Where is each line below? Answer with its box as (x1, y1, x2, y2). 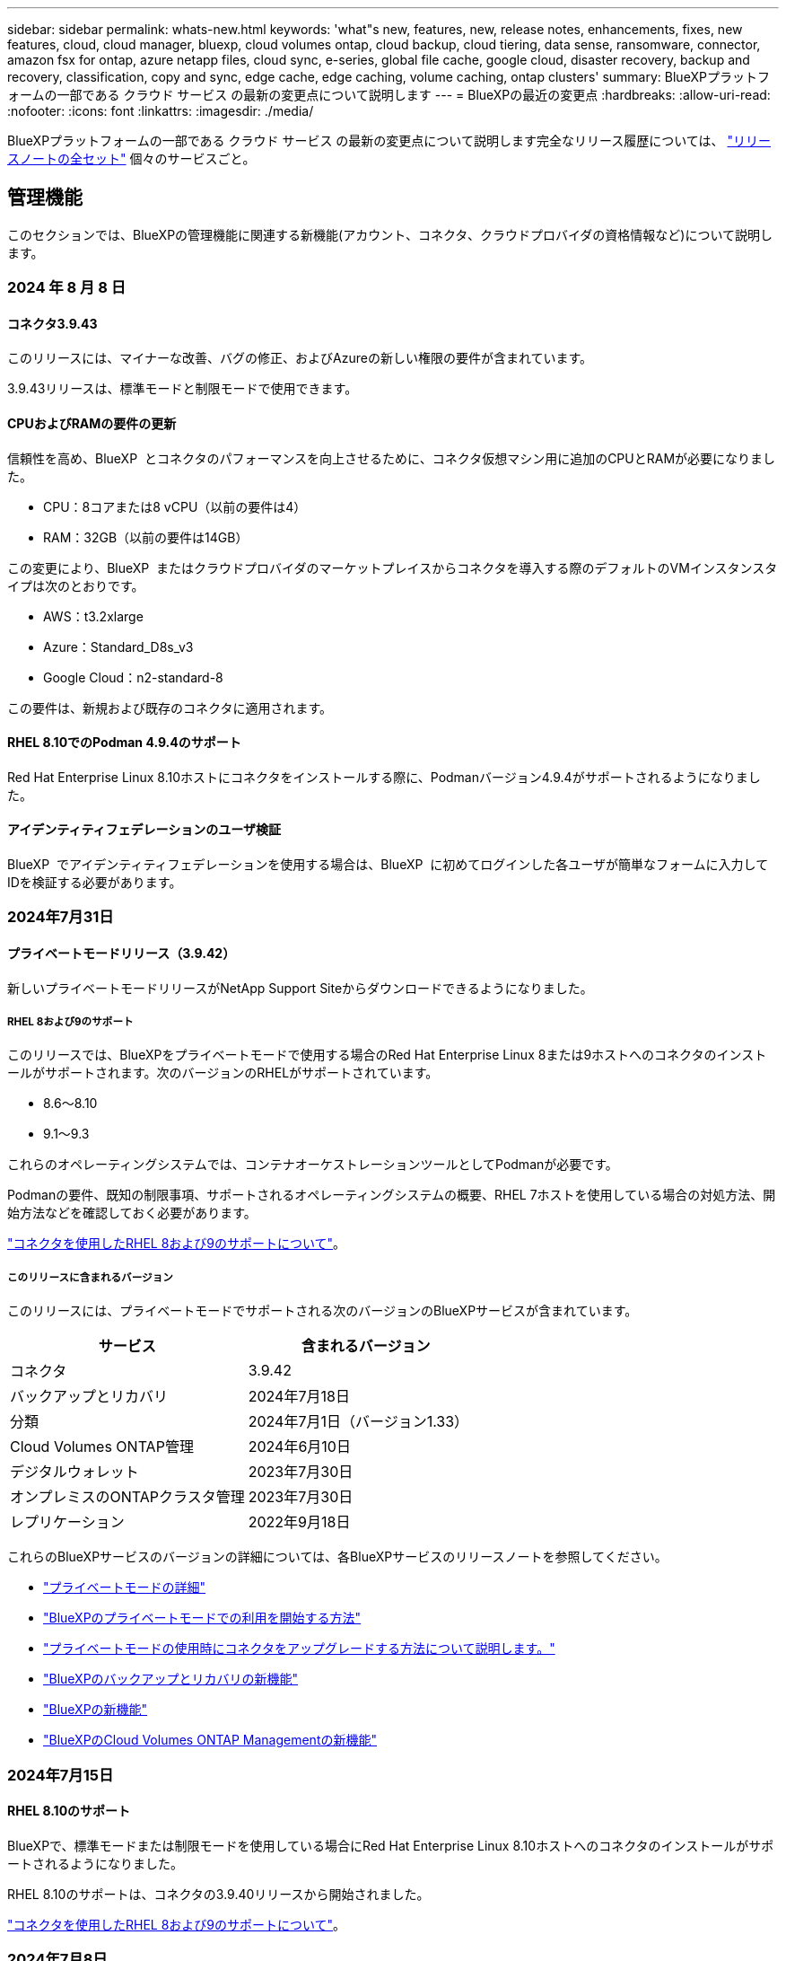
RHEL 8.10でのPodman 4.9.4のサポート (7, 734, 241, 751)
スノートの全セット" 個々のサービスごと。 (7, 151, 256, 166)
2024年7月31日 (7, 908, 114, 927)
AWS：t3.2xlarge (43, 608, 144, 624)
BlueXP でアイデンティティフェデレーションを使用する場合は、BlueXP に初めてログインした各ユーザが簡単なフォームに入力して (7, 857, 769, 873)
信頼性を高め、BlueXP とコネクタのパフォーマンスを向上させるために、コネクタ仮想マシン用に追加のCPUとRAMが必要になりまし (7, 450, 776, 466)
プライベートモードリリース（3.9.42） (7, 945, 236, 962)
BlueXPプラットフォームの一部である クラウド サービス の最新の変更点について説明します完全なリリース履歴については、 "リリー (7, 133, 771, 148)
